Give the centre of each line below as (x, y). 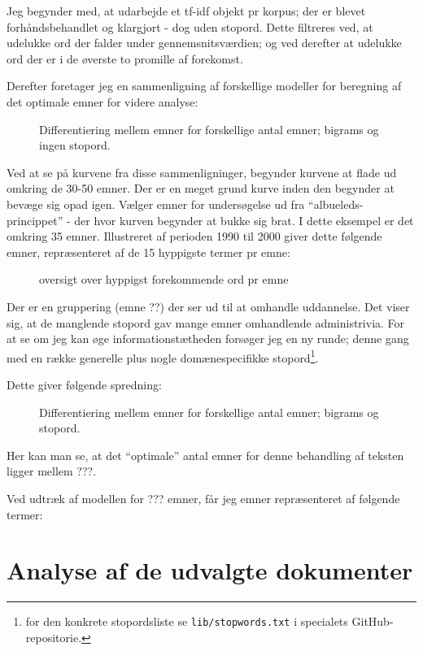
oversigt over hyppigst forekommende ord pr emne (164, 279)
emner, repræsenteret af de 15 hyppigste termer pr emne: (148, 252)
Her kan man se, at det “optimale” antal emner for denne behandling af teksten (205, 455)
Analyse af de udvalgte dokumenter (210, 570)
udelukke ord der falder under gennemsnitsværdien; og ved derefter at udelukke (204, 43)
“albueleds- (336, 204)
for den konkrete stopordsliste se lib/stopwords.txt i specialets (187, 621)
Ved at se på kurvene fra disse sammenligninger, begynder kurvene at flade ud (202, 172)
